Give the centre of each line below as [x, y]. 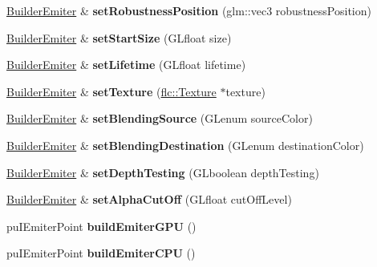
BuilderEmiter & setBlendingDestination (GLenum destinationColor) [185, 145]
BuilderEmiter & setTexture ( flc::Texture [111, 91]
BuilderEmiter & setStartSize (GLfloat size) [119, 37]
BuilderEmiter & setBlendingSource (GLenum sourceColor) [160, 118]
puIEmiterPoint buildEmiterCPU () [101, 253]
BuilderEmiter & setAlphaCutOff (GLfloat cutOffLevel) [149, 199]
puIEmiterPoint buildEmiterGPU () [101, 226]
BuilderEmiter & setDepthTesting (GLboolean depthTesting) [163, 172]
